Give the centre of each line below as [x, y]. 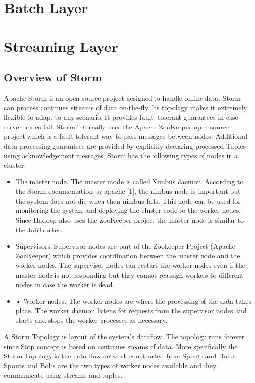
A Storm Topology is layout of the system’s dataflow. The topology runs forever [124, 337]
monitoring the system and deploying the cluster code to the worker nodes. [128, 210]
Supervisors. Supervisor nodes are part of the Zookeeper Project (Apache [125, 246]
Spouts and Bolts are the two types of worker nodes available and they [110, 365]
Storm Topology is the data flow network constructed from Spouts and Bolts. [120, 356]
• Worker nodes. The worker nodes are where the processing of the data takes [133, 301]
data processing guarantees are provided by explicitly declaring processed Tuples [125, 145]
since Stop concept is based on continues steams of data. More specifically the [121, 346]
